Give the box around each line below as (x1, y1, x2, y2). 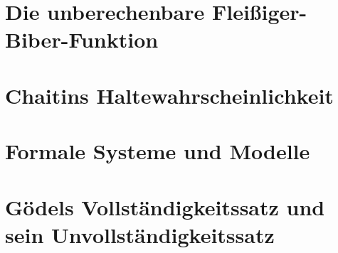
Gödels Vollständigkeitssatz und (5, 192, 325, 221)
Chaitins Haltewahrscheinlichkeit (5, 80, 334, 109)
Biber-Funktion (5, 25, 159, 54)
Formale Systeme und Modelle (5, 136, 310, 166)
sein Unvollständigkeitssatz (5, 220, 275, 249)
